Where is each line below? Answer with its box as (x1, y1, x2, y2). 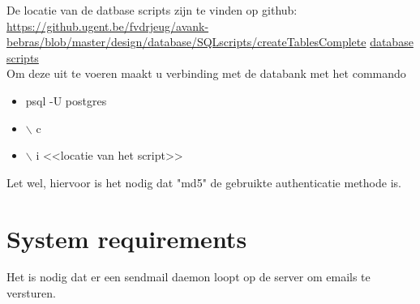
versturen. (6, 285, 56, 302)
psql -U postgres (25, 92, 107, 109)
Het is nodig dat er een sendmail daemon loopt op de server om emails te (6, 268, 371, 285)
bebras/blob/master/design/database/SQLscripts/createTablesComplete (6, 33, 366, 50)
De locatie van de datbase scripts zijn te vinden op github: (6, 2, 298, 18)
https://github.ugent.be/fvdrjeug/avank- (6, 17, 209, 34)
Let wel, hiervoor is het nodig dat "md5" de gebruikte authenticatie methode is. (6, 173, 401, 191)
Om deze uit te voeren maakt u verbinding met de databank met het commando (6, 65, 406, 82)
